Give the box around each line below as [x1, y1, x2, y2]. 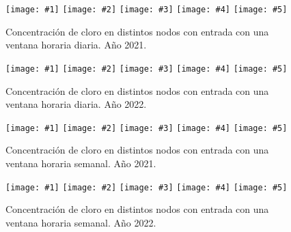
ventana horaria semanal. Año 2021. [5, 156, 156, 170]
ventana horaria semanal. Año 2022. [5, 215, 156, 229]
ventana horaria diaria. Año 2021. [5, 38, 147, 52]
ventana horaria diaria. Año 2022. [5, 97, 147, 111]
